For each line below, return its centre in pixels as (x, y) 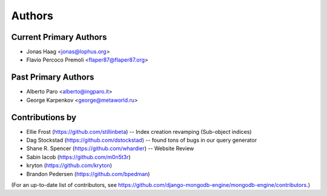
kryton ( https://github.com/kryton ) (69, 165)
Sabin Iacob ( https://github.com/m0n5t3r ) (78, 157)
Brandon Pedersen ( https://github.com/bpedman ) (88, 174)
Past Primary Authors (53, 77)
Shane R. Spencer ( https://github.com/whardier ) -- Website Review (110, 148)
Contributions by (44, 117)
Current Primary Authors (59, 37)
